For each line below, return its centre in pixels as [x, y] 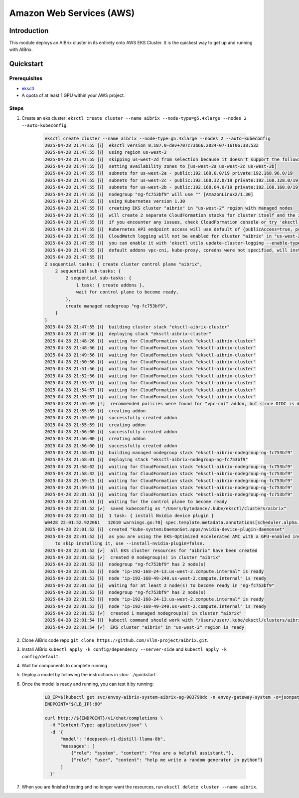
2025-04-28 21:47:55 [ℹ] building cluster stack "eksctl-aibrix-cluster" [137, 327]
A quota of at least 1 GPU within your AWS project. [73, 95]
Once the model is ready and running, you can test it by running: [88, 684]
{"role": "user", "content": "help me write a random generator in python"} [167, 760]
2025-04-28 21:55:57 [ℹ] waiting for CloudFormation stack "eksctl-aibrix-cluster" [150, 397]
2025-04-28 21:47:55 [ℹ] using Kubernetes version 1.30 [115, 201]
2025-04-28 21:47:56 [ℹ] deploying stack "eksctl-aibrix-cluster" [128, 334]
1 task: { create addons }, [110, 285]
